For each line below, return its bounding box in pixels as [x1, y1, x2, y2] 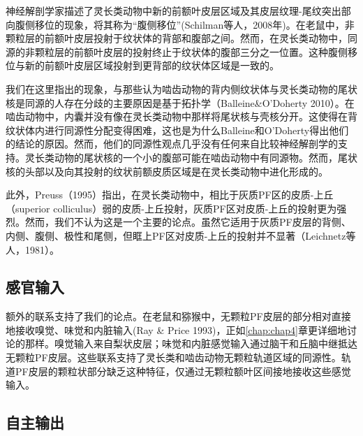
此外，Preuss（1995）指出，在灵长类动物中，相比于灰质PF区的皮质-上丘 [6, 187, 334, 202]
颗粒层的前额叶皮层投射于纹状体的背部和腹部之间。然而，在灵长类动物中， [6, 31, 348, 45]
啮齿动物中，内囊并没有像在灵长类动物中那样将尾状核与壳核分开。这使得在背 [6, 109, 357, 124]
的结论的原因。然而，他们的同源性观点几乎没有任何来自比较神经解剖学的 [6, 136, 338, 151]
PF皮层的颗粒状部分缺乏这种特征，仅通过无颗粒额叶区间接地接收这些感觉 [15, 363, 351, 378]
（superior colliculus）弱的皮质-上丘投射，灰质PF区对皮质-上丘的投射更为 [6, 201, 337, 215]
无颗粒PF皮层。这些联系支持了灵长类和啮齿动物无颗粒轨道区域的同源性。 [6, 350, 341, 365]
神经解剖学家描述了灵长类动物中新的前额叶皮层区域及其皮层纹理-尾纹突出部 [6, 3, 351, 17]
